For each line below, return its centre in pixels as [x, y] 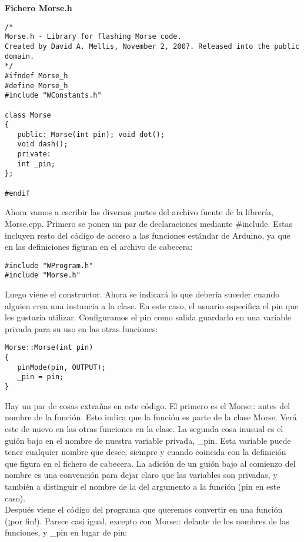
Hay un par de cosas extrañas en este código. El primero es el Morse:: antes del [148, 405]
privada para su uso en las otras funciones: [81, 328]
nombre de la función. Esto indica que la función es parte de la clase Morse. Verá [151, 417]
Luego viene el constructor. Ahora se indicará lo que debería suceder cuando [142, 294]
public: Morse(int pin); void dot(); [91, 134]
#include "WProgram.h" [49, 265]
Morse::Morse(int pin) [49, 348]
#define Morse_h [36, 86]
